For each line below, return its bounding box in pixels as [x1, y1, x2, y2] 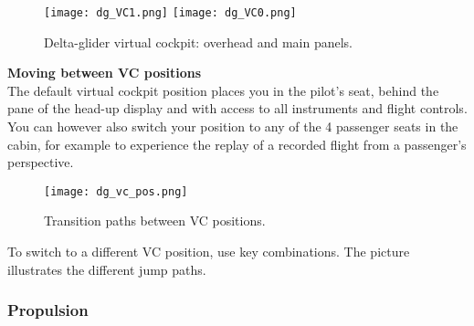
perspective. [7, 152, 74, 172]
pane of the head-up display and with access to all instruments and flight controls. [7, 99, 468, 118]
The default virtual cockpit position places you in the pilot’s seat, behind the [7, 80, 439, 100]
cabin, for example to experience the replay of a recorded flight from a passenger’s [7, 134, 467, 153]
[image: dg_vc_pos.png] [44, 184, 188, 198]
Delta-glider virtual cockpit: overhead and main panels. [44, 32, 353, 51]
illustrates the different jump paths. [7, 259, 206, 279]
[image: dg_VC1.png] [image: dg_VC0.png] [44, 6, 297, 19]
